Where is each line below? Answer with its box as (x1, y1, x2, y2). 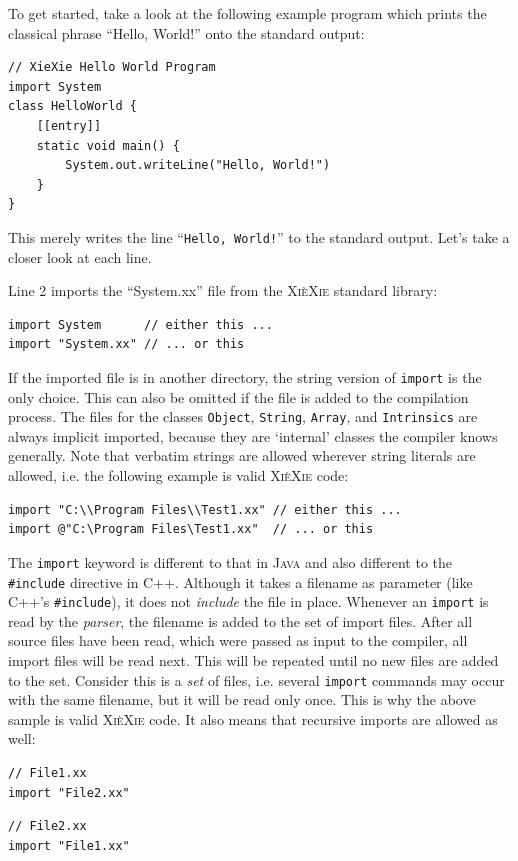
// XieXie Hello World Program (8, 60, 216, 75)
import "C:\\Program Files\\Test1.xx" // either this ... (8, 502, 402, 517)
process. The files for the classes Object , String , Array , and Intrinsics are (8, 406, 478, 427)
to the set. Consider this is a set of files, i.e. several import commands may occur (8, 669, 505, 690)
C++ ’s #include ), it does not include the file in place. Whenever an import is (8, 591, 489, 612)
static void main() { (36, 138, 180, 153)
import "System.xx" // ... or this (8, 337, 245, 352)
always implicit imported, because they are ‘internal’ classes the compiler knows (8, 425, 498, 446)
